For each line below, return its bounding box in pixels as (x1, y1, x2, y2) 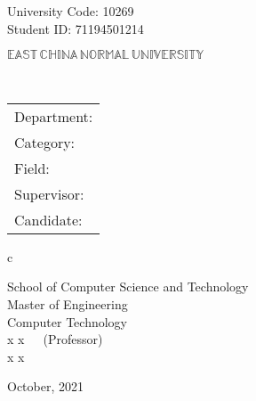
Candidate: (14, 209, 83, 230)
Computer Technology (7, 312, 127, 331)
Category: (14, 131, 76, 152)
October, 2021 (7, 377, 84, 396)
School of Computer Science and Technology (7, 277, 249, 296)
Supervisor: (14, 183, 84, 204)
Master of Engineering (7, 294, 128, 313)
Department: (14, 105, 93, 127)
